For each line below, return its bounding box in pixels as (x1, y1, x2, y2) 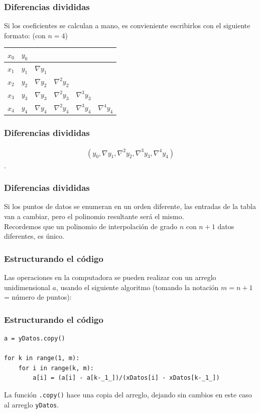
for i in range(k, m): (18, 364, 94, 372)
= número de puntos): (4, 292, 72, 302)
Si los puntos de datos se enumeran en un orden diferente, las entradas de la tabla (4, 201, 256, 212)
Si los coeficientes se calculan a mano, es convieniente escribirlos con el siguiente (4, 20, 250, 31)
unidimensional (4, 282, 50, 292)
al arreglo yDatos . (4, 399, 59, 409)
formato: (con (4, 30, 46, 40)
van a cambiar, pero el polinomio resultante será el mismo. (4, 211, 184, 222)
